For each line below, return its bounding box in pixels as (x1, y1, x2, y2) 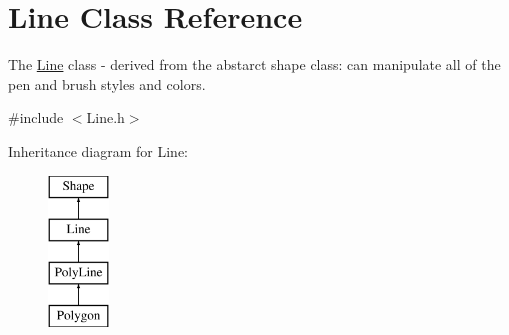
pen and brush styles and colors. (8, 73, 206, 94)
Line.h (86, 107, 125, 128)
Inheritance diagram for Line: (8, 140, 188, 161)
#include (8, 107, 64, 128)
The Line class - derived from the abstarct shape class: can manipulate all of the (8, 54, 501, 75)
